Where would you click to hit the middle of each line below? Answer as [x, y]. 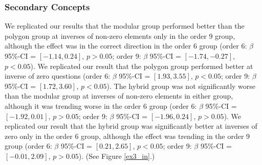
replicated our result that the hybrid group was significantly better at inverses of [131, 126]
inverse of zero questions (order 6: [58, 76]
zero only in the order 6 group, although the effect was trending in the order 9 [127, 136]
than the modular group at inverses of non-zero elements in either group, [119, 96]
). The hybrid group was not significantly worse [181, 86]
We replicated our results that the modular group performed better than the [125, 26]
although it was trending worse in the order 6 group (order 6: [101, 105]
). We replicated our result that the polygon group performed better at [142, 66]
